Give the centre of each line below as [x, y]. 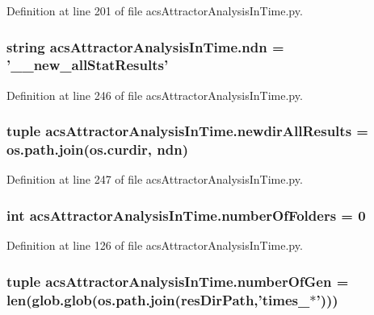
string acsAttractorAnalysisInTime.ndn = [145, 46]
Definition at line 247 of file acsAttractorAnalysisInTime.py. [155, 179]
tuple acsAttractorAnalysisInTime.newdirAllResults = [187, 131]
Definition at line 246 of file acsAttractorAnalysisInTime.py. [155, 95]
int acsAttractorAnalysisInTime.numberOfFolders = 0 [186, 215]
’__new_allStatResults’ [88, 65]
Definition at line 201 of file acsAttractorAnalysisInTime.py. [155, 10]
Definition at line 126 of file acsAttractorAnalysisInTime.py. [155, 245]
